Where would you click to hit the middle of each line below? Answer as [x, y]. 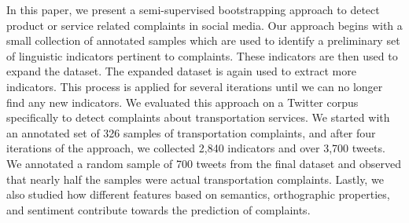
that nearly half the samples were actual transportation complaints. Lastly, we [195, 179]
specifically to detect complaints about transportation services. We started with [198, 117]
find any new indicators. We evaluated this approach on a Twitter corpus [182, 102]
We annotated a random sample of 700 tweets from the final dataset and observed [204, 163]
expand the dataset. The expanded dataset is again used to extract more [181, 71]
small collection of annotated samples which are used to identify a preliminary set [203, 40]
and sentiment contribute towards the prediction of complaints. [158, 209]
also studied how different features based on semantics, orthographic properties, [198, 194]
